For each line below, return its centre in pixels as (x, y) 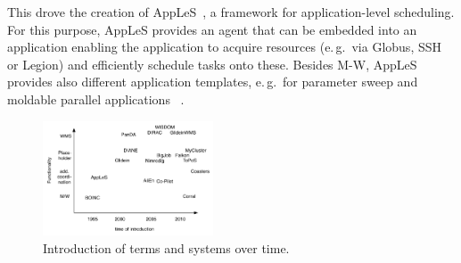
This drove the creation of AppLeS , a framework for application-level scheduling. (231, 12)
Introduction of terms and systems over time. (166, 247)
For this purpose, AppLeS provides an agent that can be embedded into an (212, 29)
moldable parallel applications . (96, 99)
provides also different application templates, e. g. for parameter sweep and (213, 82)
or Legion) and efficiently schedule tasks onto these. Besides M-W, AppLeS (212, 64)
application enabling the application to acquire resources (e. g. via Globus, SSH (224, 47)
